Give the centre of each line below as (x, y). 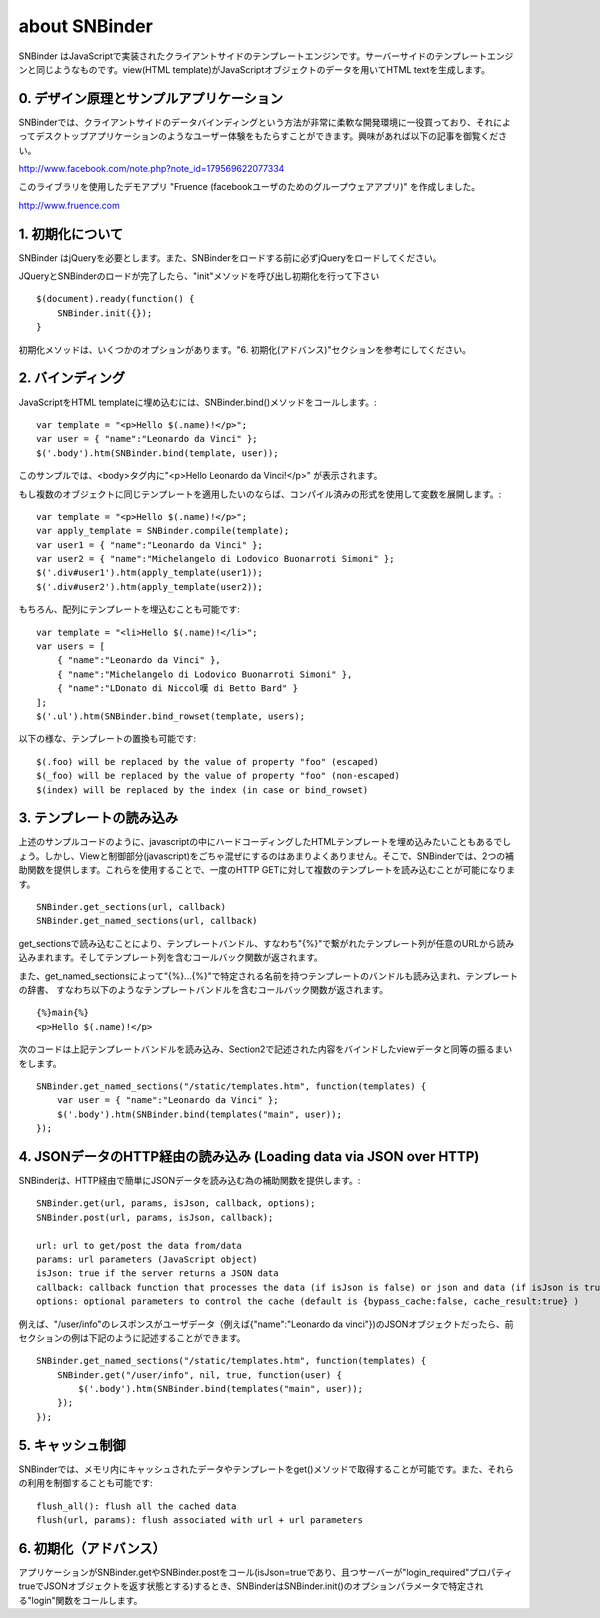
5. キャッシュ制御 (72, 1445)
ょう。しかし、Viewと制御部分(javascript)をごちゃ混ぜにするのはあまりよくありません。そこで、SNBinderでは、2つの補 (266, 856)
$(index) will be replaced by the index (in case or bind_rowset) (202, 789)
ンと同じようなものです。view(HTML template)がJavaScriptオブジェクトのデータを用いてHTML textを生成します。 (254, 69)
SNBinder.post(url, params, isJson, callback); (155, 1217)
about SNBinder (86, 26)
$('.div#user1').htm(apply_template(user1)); (150, 573)
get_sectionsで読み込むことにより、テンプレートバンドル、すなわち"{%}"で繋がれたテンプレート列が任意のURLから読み (266, 943)
